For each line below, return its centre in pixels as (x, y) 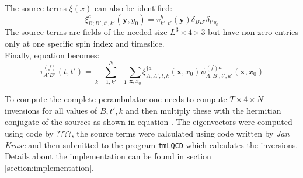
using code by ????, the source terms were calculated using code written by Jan (147, 133)
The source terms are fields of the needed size (86, 32)
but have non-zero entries (253, 32)
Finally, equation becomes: (52, 55)
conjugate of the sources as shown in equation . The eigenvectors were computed (149, 122)
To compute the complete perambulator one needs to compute (116, 99)
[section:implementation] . (49, 167)
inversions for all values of (51, 110)
